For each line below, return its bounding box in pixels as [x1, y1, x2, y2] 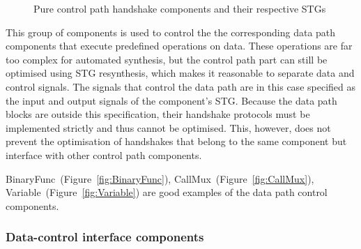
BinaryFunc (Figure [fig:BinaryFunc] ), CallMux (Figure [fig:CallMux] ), [6, 171, 314, 186]
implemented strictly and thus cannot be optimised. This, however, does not [6, 120, 331, 135]
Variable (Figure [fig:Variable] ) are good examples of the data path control [6, 185, 328, 199]
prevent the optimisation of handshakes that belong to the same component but [6, 134, 347, 149]
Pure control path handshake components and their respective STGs [33, 1, 326, 15]
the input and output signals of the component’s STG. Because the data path [6, 93, 337, 107]
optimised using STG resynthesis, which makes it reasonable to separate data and [6, 66, 355, 80]
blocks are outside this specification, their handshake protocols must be [6, 107, 310, 121]
